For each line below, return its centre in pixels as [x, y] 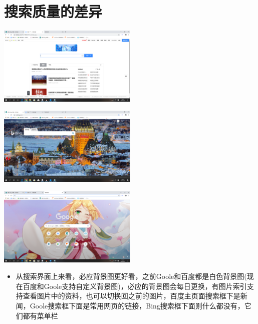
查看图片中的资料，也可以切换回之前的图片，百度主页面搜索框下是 [132, 296]
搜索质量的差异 [53, 11]
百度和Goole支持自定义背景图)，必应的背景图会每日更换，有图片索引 [135, 286]
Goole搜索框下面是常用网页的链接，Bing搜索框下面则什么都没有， [137, 305]
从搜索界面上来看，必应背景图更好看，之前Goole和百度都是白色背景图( [131, 276]
